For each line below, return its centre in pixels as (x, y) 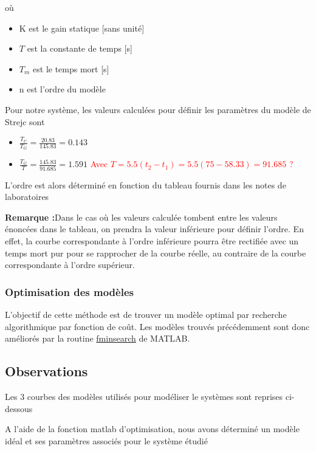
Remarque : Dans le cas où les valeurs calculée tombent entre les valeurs (141, 217)
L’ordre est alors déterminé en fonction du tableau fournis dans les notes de (146, 184)
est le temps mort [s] (71, 68)
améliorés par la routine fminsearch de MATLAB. (98, 338)
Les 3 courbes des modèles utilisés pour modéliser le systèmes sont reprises (144, 397)
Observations (46, 371)
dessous (19, 408)
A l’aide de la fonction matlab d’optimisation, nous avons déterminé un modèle (152, 429)
